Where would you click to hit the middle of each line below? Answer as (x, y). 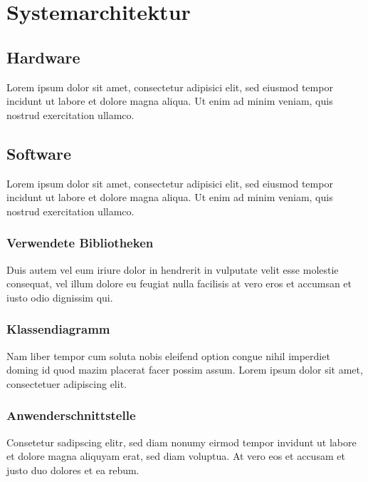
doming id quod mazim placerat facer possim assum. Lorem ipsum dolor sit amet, (185, 370)
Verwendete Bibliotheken (80, 243)
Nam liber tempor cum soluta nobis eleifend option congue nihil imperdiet (168, 355)
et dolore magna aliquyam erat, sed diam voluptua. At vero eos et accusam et (176, 456)
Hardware (43, 57)
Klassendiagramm (58, 329)
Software (39, 153)
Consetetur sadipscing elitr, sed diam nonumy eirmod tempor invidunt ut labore (182, 442)
